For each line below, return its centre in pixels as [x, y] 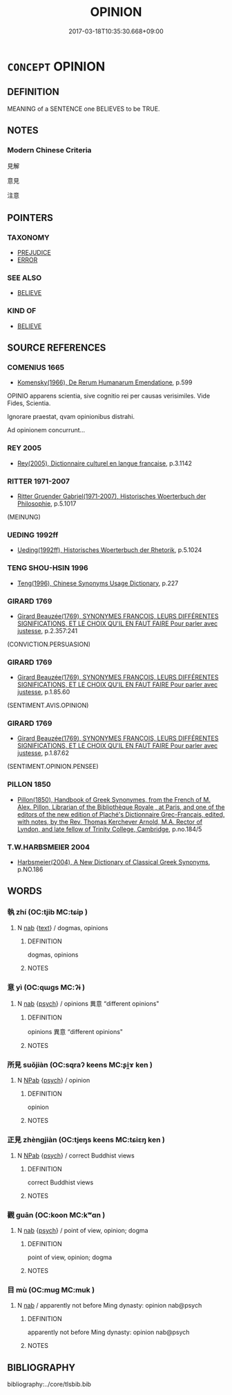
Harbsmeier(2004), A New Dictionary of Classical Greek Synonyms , [114, 862]
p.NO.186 [30, 869]
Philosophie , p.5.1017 [47, 504]
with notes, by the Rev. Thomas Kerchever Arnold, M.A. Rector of [110, 821]
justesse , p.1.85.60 [43, 692]
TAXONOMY [28, 238]
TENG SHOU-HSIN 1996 [48, 568]
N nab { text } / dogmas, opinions [62, 927]
